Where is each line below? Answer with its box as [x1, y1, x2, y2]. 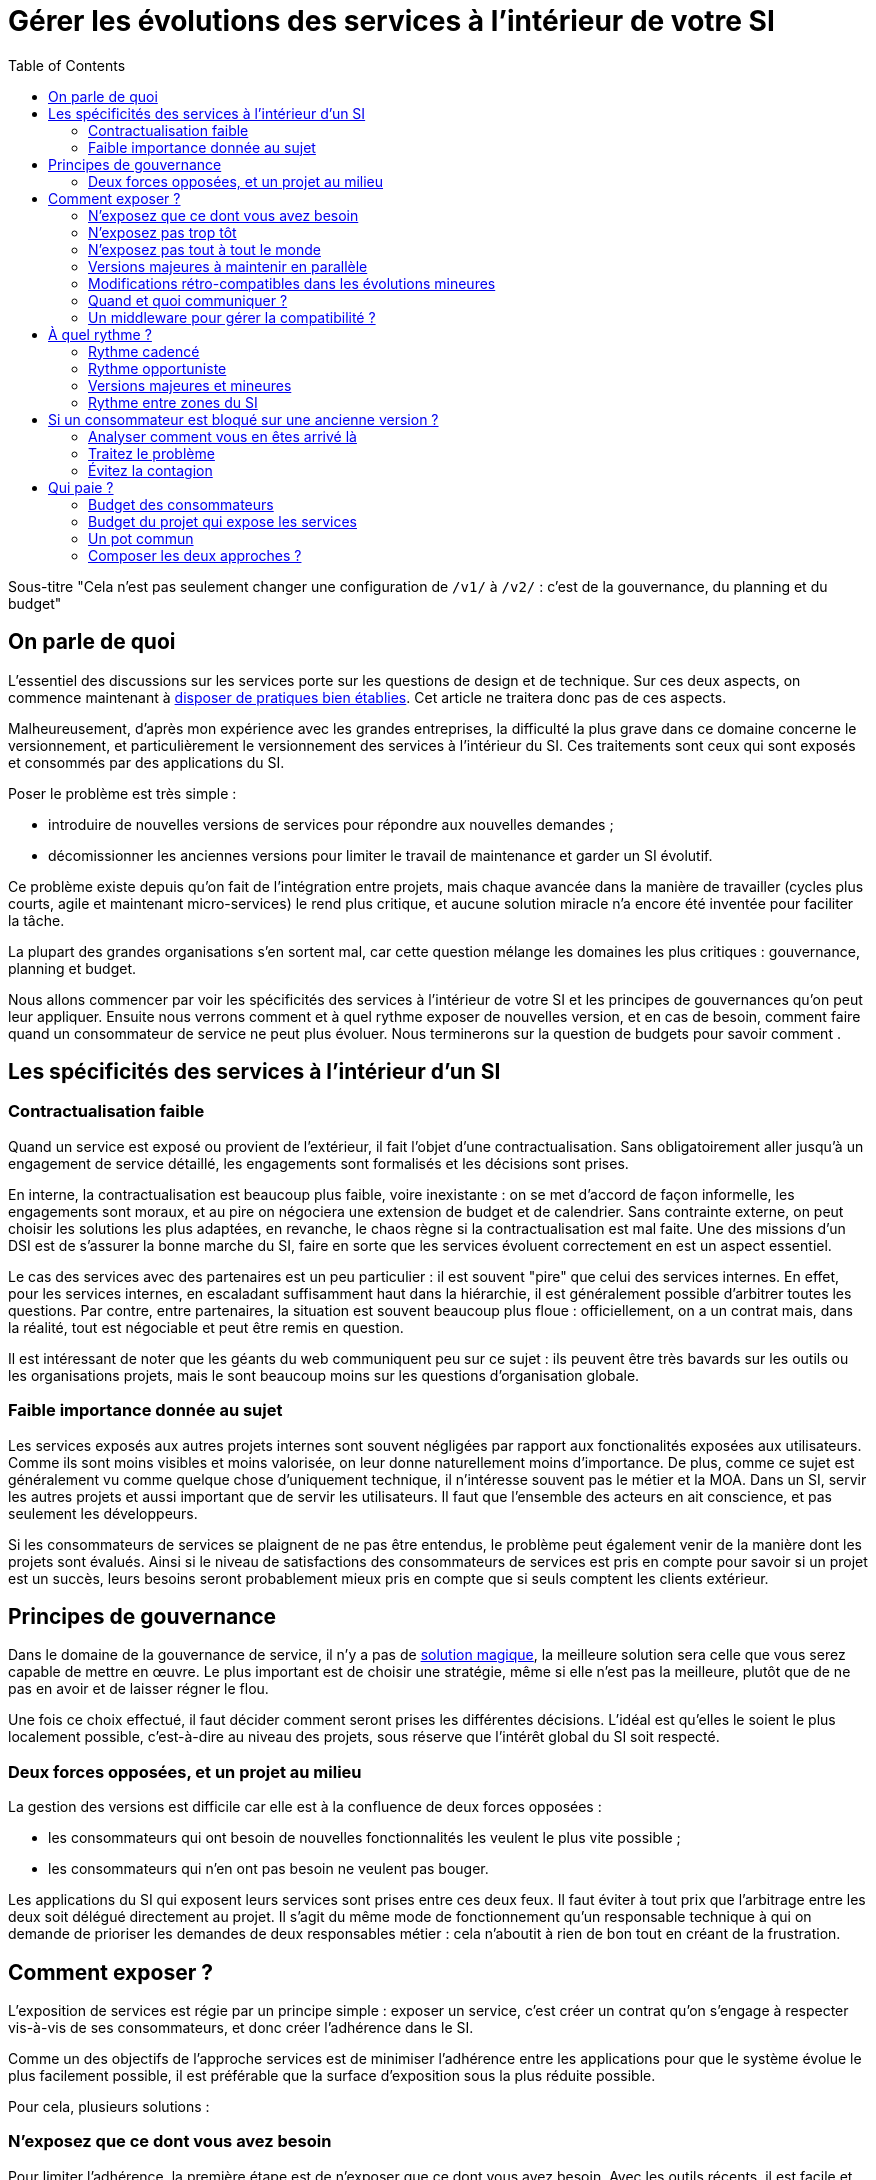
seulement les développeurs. [8, 1504, 198, 1522]
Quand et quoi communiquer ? [88, 291, 288, 309]
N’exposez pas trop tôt [88, 223, 237, 241]
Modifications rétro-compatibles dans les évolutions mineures [88, 274, 496, 292]
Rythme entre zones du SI [88, 393, 258, 411]
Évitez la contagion [88, 461, 213, 479]
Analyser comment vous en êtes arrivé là [88, 427, 357, 445]
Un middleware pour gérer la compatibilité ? [88, 308, 376, 326]
